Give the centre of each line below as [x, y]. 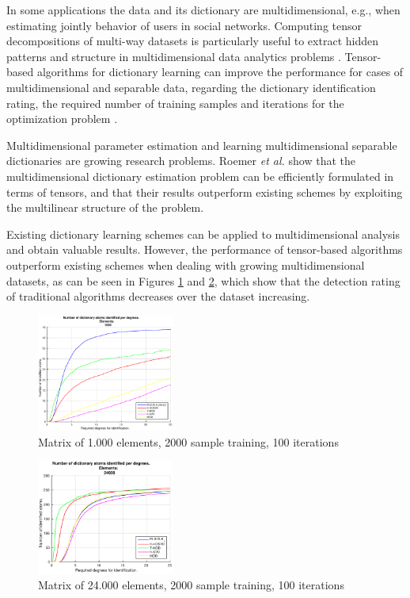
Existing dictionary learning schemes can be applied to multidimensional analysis [203, 234]
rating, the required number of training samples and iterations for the [175, 103]
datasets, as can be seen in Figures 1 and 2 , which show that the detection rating [203, 280]
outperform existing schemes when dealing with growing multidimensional [186, 264]
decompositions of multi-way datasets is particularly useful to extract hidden [192, 41]
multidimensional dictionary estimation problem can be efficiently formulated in [200, 176]
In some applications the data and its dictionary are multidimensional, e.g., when [203, 10]
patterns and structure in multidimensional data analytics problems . [174, 56]
